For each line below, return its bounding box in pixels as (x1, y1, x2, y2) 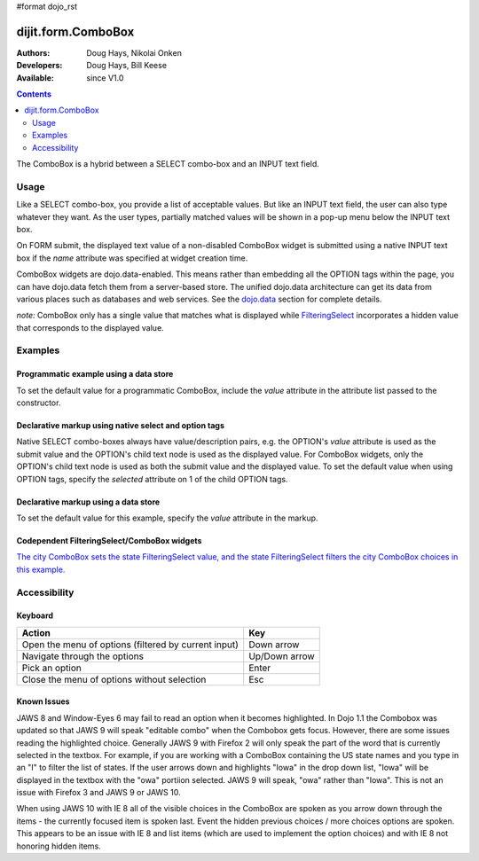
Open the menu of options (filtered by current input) (21, 638, 239, 651)
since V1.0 (86, 72, 124, 83)
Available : (16, 72, 55, 83)
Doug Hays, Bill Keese (86, 60, 168, 71)
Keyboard (16, 610, 53, 621)
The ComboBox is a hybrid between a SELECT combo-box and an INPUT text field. (16, 159, 319, 169)
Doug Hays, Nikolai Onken (86, 47, 182, 58)
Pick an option (21, 661, 82, 674)
